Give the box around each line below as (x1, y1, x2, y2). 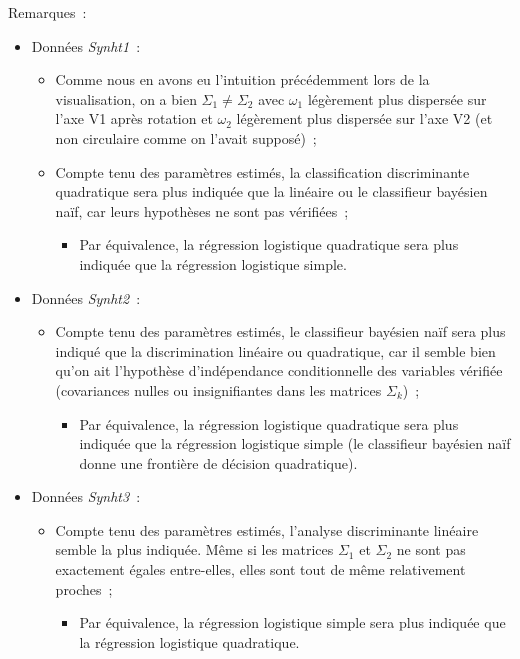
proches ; (55, 578, 113, 599)
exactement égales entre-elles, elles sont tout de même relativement (55, 559, 466, 580)
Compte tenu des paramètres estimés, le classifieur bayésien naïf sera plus (55, 321, 506, 342)
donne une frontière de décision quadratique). (79, 452, 358, 473)
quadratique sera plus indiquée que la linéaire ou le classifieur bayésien (55, 181, 488, 202)
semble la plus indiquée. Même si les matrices (55, 539, 334, 560)
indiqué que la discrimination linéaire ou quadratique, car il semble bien (55, 340, 496, 361)
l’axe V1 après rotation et (55, 108, 213, 129)
